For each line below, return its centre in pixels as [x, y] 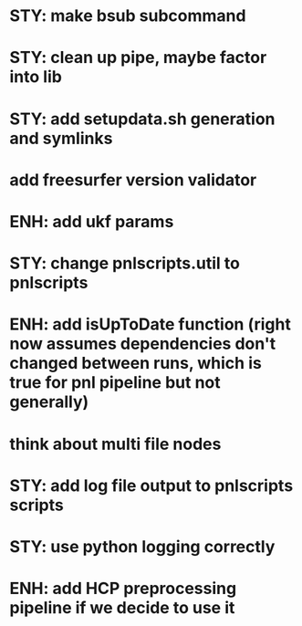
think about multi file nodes [115, 444]
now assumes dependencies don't [143, 344]
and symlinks [61, 138]
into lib [36, 77]
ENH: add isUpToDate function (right [151, 324]
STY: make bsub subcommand [128, 16]
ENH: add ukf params [92, 221]
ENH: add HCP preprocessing [123, 589]
